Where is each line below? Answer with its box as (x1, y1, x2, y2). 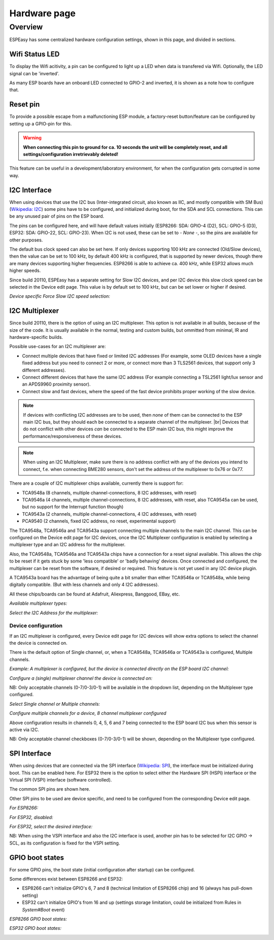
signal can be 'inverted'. (9, 70, 59, 76)
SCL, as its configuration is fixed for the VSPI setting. (9, 840, 120, 846)
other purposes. (9, 237, 43, 243)
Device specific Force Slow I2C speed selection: (9, 293, 110, 299)
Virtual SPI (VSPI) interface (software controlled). (9, 777, 112, 783)
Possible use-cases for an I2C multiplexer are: (9, 343, 106, 350)
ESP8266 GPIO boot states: (9, 916, 67, 922)
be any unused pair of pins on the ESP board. (9, 213, 104, 220)
